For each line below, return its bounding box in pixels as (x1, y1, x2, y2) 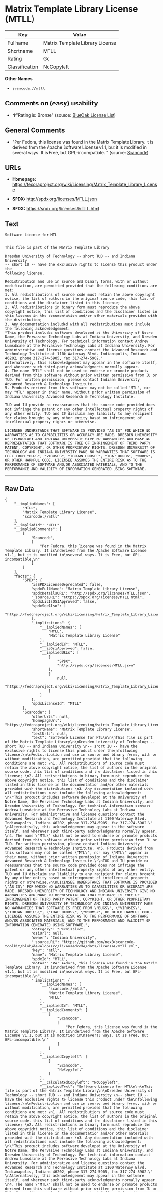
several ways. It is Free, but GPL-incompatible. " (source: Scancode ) (12, 149, 149, 155)
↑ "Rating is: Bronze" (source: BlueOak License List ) (12, 112, 116, 118)
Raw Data (5, 484, 35, 492)
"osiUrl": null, (31, 931, 64, 936)
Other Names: (5, 75, 34, 81)
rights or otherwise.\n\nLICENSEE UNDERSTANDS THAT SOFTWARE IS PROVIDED (5, 880, 158, 885)
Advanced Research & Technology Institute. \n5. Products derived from (5, 846, 153, 851)
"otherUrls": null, (31, 714, 70, 719)
